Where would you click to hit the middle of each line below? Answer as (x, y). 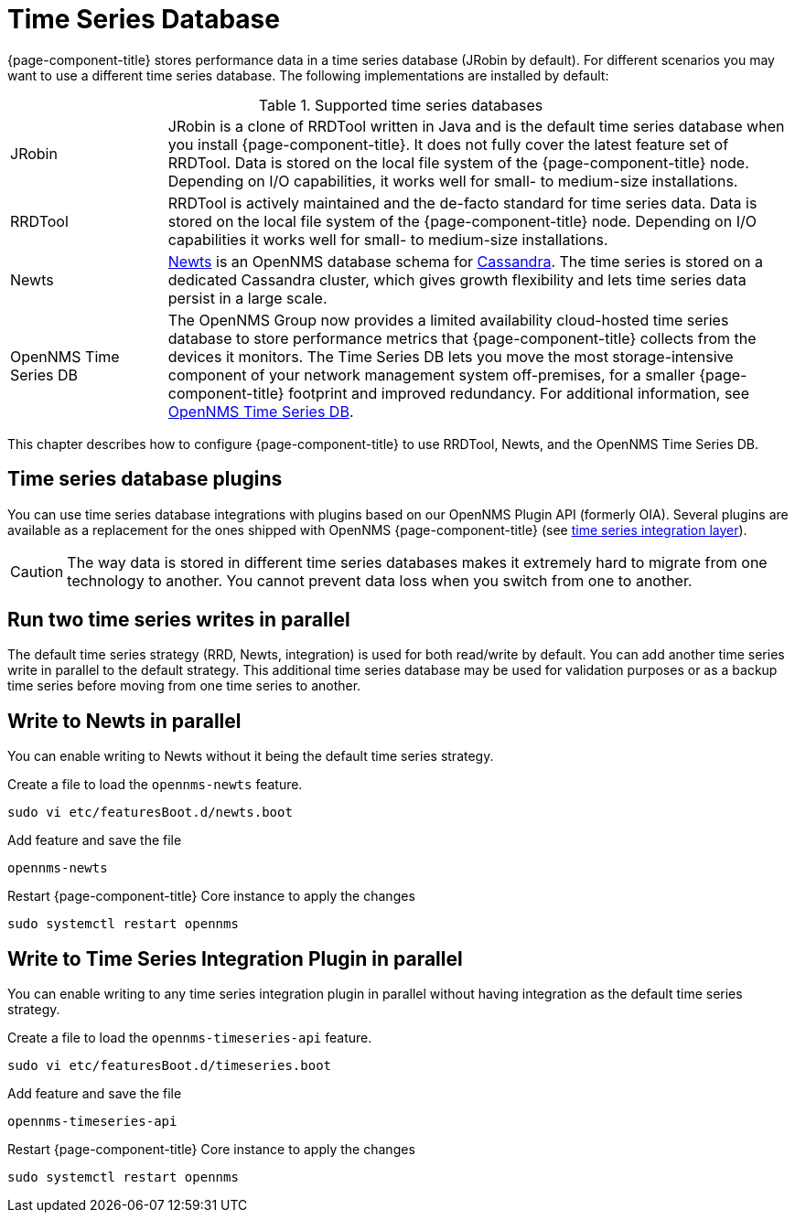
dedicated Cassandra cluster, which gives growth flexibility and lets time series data (457, 279)
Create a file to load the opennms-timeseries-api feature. (190, 1038)
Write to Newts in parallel (124, 721)
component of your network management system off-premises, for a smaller (431, 375)
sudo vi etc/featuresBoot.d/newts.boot (150, 813)
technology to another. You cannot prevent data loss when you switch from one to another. (380, 580)
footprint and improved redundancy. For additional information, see (519, 393)
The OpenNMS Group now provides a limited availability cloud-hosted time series (448, 320)
